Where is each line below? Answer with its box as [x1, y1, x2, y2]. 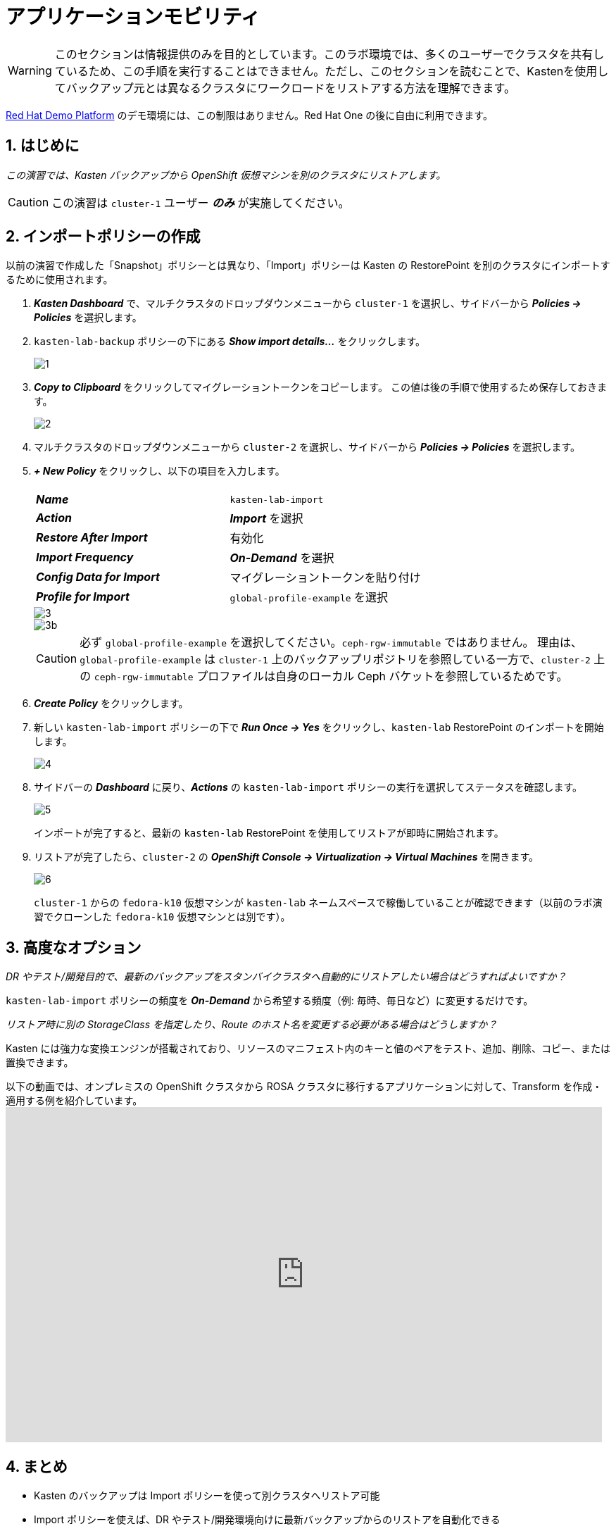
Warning [8, 63, 52, 77]
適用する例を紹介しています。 [6, 1094, 143, 1107]
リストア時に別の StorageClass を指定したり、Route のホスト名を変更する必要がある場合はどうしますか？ [6, 1018, 498, 1031]
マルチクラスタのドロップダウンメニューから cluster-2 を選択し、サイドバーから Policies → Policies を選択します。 [34, 441, 581, 454]
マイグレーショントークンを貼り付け [230, 570, 421, 585]
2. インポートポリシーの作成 [6, 227, 201, 246]
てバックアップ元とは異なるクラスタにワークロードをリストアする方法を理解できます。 [54, 80, 515, 95]
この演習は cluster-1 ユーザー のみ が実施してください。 [51, 195, 350, 210]
